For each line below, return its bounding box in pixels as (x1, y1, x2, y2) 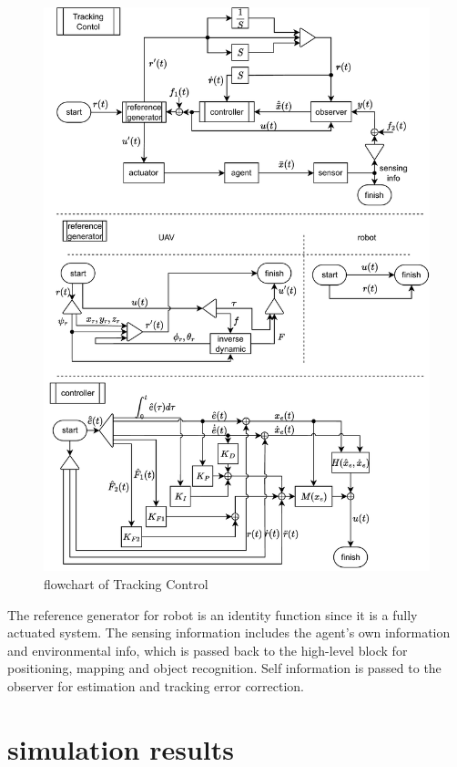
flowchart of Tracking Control (44, 575, 208, 594)
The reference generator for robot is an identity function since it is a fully (7, 605, 418, 624)
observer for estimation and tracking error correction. (7, 677, 305, 696)
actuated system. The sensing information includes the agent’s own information (7, 623, 451, 642)
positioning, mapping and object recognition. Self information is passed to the (7, 658, 442, 678)
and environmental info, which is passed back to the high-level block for (7, 640, 408, 659)
